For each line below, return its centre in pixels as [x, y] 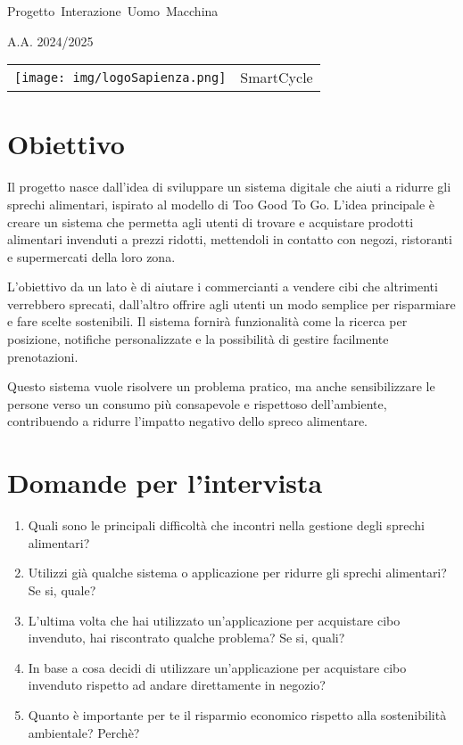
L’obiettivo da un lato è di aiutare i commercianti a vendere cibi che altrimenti [223, 287]
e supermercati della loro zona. [91, 256]
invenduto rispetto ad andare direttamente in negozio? [177, 685]
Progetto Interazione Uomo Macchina [113, 11]
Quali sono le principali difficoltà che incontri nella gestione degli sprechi [226, 525]
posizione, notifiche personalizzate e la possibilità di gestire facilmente [198, 339]
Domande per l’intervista [165, 483]
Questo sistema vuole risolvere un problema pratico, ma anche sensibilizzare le [221, 386]
